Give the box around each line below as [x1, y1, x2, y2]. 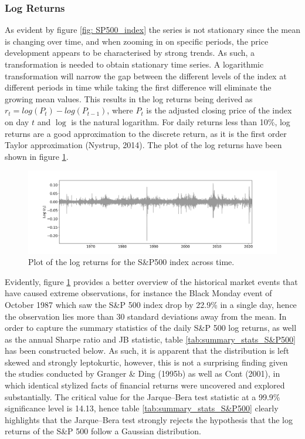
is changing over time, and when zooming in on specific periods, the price [5, 35, 269, 47]
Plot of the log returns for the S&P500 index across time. [28, 256, 235, 268]
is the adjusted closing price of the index [146, 104, 292, 116]
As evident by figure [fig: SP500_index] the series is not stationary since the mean [5, 24, 300, 36]
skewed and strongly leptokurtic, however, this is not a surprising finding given [5, 356, 288, 368]
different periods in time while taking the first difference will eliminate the [5, 81, 272, 93]
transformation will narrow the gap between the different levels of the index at [5, 69, 287, 82]
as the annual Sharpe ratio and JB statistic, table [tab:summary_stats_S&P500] [5, 333, 296, 345]
